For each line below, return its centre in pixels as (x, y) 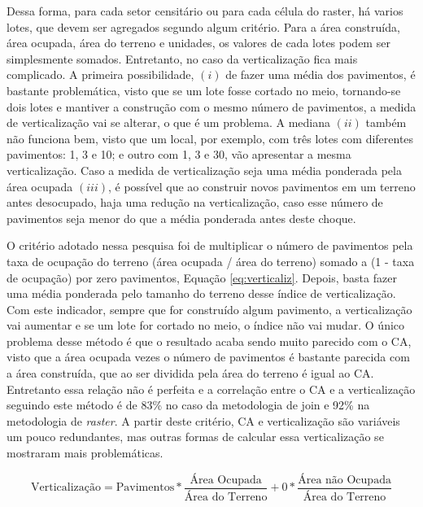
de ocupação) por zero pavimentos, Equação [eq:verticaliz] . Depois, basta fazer (202, 277)
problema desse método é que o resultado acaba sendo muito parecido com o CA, (209, 341)
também (386, 122)
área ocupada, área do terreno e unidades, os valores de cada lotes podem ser (198, 43)
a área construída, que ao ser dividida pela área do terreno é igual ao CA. (190, 373)
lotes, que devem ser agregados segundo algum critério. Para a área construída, (203, 26)
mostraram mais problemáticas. (85, 453)
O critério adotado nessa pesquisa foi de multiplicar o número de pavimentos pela (210, 245)
